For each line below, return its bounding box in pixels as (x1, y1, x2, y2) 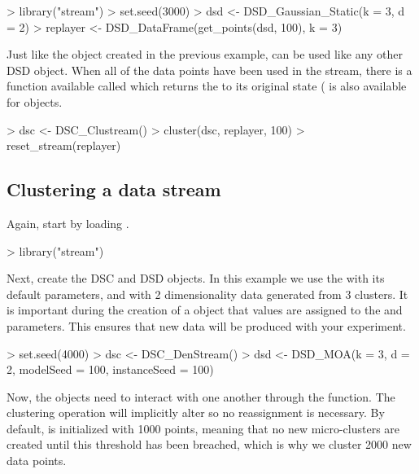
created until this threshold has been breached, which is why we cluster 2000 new (7, 436, 412, 453)
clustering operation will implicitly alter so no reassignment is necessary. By (7, 404, 385, 421)
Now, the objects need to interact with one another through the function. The (7, 388, 395, 405)
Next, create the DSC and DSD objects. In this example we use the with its (7, 270, 385, 287)
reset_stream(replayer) (7, 137, 121, 154)
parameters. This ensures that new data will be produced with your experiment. (7, 317, 406, 334)
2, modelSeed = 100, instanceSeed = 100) (7, 361, 214, 378)
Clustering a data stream (7, 177, 221, 202)
